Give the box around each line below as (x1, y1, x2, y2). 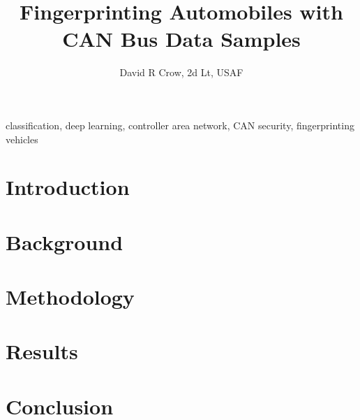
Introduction (6, 173, 130, 201)
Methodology (6, 282, 135, 311)
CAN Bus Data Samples (62, 24, 301, 53)
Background (6, 227, 123, 256)
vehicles (6, 131, 38, 146)
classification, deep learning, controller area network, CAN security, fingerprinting (6, 117, 354, 132)
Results (6, 337, 78, 365)
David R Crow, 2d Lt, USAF (119, 65, 243, 80)
